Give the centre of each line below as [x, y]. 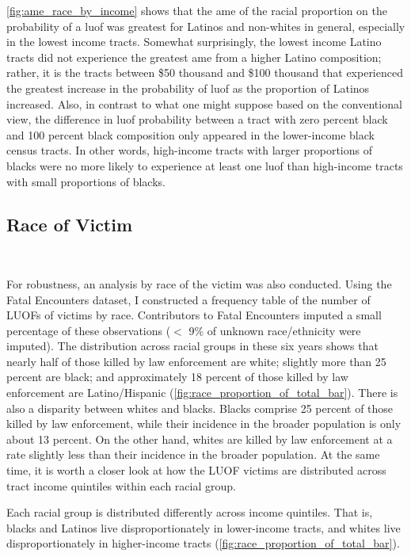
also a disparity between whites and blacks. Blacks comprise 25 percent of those [200, 408]
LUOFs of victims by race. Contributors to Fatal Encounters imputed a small [194, 315]
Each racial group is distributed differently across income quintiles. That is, [190, 512]
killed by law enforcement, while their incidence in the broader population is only [204, 423]
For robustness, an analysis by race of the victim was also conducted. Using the [199, 283]
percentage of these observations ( [89, 330]
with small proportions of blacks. [86, 181]
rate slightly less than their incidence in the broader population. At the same [193, 454]
